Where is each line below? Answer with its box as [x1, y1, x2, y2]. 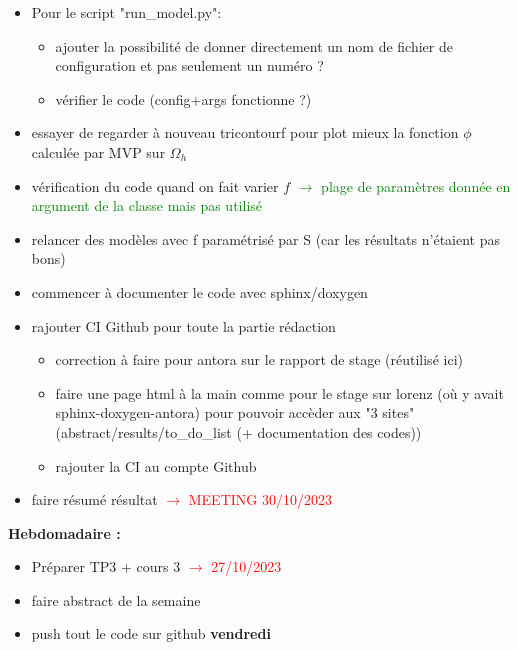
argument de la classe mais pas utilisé [31, 195, 263, 216]
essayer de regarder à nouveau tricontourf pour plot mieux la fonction [31, 122, 459, 143]
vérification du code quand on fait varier [31, 175, 279, 196]
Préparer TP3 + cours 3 [31, 556, 181, 577]
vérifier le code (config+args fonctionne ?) [55, 88, 312, 109]
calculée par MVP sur [31, 141, 166, 162]
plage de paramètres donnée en [321, 175, 511, 196]
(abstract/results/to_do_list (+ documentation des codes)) [55, 421, 422, 442]
